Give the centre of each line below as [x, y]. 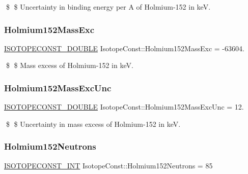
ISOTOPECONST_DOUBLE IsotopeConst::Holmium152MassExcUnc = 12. [124, 107]
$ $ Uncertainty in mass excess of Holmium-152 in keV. [93, 124]
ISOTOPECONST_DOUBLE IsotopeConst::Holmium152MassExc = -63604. [124, 48]
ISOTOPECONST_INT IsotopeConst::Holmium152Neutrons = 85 [108, 165]
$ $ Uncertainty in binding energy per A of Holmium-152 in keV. [108, 7]
